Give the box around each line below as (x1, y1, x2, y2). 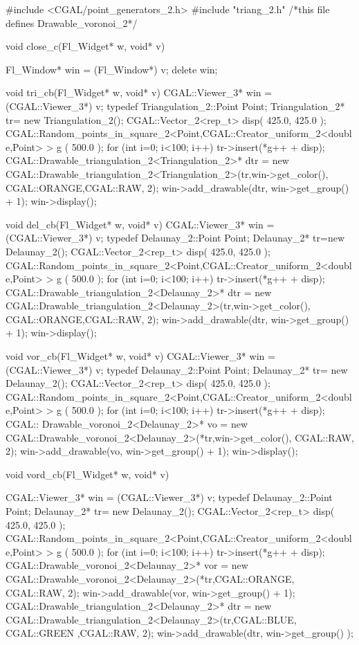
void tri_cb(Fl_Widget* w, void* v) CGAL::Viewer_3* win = (6, 85, 273, 100)
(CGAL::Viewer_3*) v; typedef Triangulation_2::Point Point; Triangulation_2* (6, 98, 345, 113)
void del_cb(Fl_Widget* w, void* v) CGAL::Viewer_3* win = (6, 217, 275, 231)
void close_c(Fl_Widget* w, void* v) (6, 39, 165, 53)
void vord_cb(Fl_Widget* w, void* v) (6, 466, 169, 481)
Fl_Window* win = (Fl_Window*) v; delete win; (6, 62, 218, 76)
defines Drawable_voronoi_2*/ (6, 15, 138, 30)
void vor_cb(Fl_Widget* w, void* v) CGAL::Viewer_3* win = (6, 349, 275, 363)
